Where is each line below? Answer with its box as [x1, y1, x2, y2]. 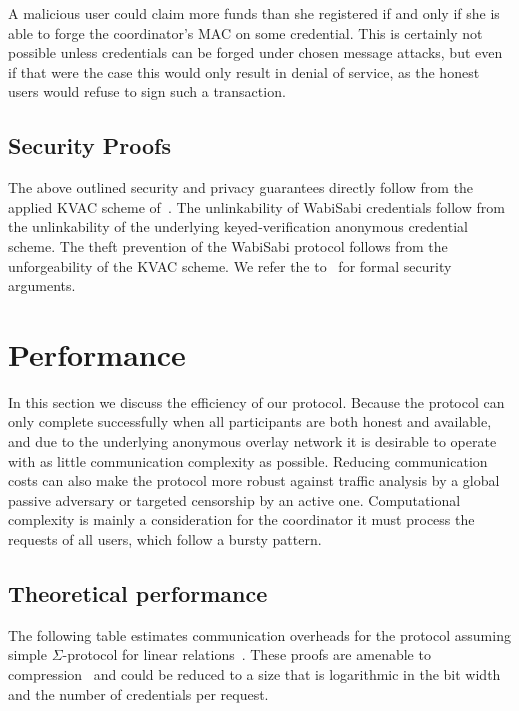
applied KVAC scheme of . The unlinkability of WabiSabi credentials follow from [8, 196, 505, 217]
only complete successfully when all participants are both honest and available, [8, 411, 492, 432]
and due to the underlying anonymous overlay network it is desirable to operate [8, 431, 497, 452]
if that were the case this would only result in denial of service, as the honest [8, 61, 480, 82]
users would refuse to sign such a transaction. [8, 81, 286, 102]
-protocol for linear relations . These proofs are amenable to [62, 644, 431, 665]
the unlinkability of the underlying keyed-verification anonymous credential [8, 216, 468, 237]
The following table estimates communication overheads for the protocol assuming [8, 624, 511, 645]
